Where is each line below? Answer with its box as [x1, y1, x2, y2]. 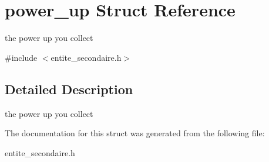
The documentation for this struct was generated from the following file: [5, 127, 265, 139]
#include [5, 51, 38, 63]
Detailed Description [5, 80, 133, 98]
